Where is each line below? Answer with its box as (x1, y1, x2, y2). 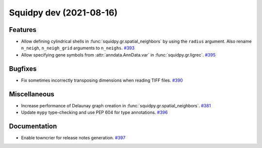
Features (9, 26, 36, 34)
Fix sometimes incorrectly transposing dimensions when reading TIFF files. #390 (21, 77, 183, 83)
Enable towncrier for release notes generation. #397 (21, 134, 126, 140)
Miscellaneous (9, 90, 54, 98)
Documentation (9, 122, 57, 130)
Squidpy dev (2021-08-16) (9, 7, 118, 18)
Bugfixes (9, 64, 37, 73)
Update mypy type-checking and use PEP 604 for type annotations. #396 (21, 109, 168, 116)
